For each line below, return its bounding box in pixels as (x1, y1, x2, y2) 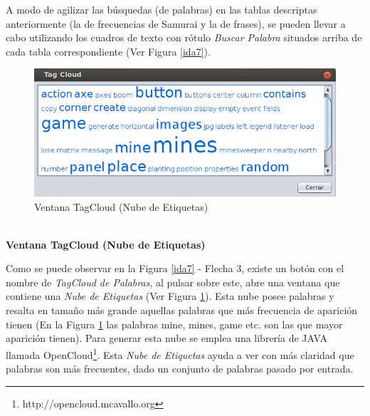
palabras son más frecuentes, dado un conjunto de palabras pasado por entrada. (6, 361, 354, 376)
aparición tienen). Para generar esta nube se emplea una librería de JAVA (6, 331, 327, 345)
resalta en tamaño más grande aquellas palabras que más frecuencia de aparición (6, 303, 358, 318)
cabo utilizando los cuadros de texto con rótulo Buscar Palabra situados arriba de (6, 30, 362, 45)
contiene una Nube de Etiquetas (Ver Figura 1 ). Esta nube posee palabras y (6, 288, 334, 303)
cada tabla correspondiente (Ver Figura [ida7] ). (6, 43, 211, 58)
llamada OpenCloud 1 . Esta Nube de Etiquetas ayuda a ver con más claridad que (6, 345, 354, 362)
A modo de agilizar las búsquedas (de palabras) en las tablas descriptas (6, 2, 317, 16)
